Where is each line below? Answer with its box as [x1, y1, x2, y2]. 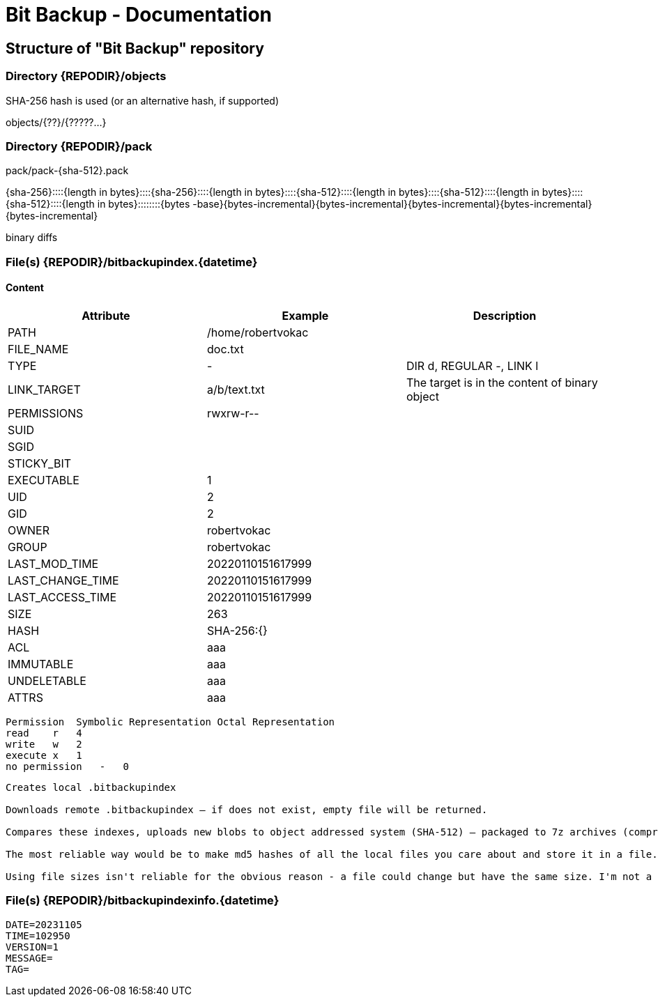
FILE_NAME [8, 341, 69, 356]
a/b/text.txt [206, 382, 265, 396]
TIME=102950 [6, 930, 70, 941]
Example [282, 308, 329, 323]
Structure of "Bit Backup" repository [6, 39, 264, 57]
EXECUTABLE [8, 472, 79, 487]
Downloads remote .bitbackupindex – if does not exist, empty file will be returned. [6, 803, 488, 815]
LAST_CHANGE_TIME [8, 573, 119, 587]
